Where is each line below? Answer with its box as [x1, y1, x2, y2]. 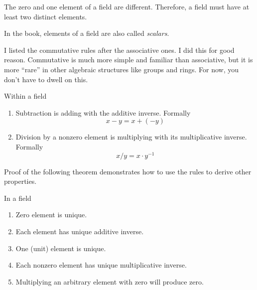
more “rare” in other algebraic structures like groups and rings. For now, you [4, 64, 239, 74]
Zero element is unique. [15, 209, 87, 220]
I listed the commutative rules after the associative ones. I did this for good [4, 44, 235, 55]
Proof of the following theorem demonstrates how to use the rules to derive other [4, 166, 252, 176]
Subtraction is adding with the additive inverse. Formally [15, 107, 191, 118]
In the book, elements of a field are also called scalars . [4, 28, 169, 38]
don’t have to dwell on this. [4, 74, 88, 84]
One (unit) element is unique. [15, 243, 106, 253]
